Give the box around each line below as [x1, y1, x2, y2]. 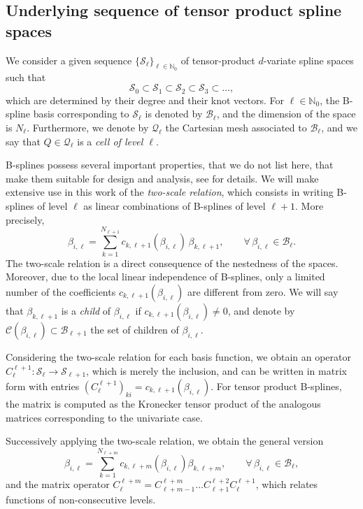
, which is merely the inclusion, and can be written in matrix [86, 363, 347, 378]
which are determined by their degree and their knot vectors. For [6, 92, 284, 107]
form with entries [6, 378, 80, 393]
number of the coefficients [6, 284, 116, 299]
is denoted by [145, 106, 203, 121]
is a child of [61, 303, 111, 317]
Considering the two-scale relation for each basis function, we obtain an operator [6, 349, 352, 364]
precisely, [6, 212, 45, 227]
